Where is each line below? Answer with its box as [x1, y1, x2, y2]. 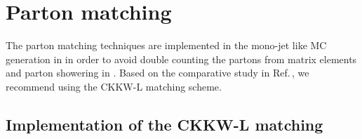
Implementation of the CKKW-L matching [6, 113, 323, 135]
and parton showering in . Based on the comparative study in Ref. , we [6, 65, 309, 80]
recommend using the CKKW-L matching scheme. [6, 79, 222, 93]
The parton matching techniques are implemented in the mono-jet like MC [6, 38, 327, 53]
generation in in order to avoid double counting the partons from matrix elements [6, 51, 357, 66]
